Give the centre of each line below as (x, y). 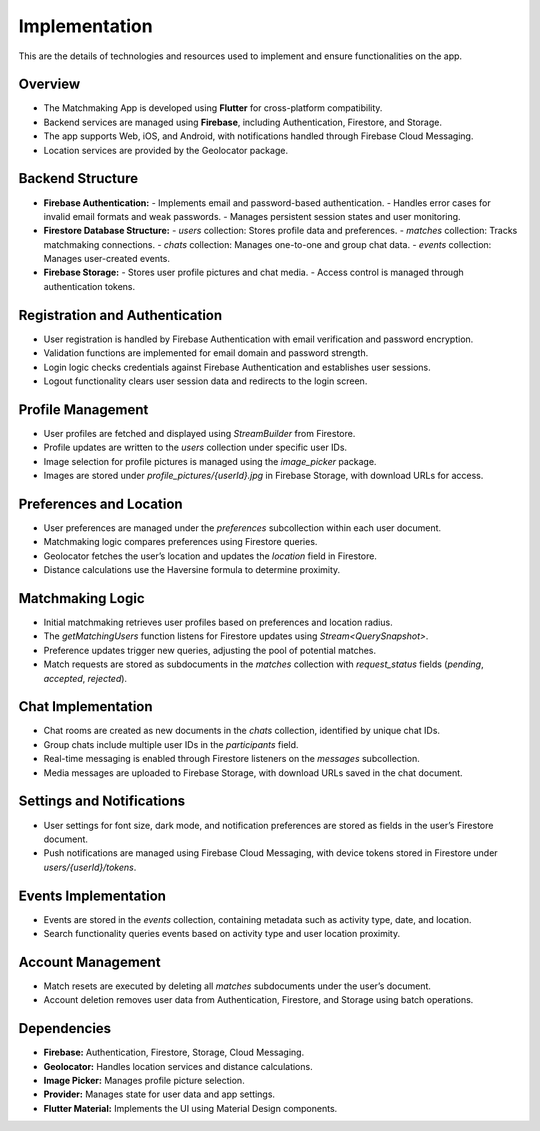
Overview (49, 84)
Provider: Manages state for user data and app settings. (159, 1094)
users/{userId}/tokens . (90, 867)
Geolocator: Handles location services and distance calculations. (178, 1066)
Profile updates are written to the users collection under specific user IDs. (195, 447)
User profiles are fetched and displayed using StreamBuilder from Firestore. (199, 433)
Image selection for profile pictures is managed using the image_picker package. (210, 461)
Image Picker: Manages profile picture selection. (144, 1081)
